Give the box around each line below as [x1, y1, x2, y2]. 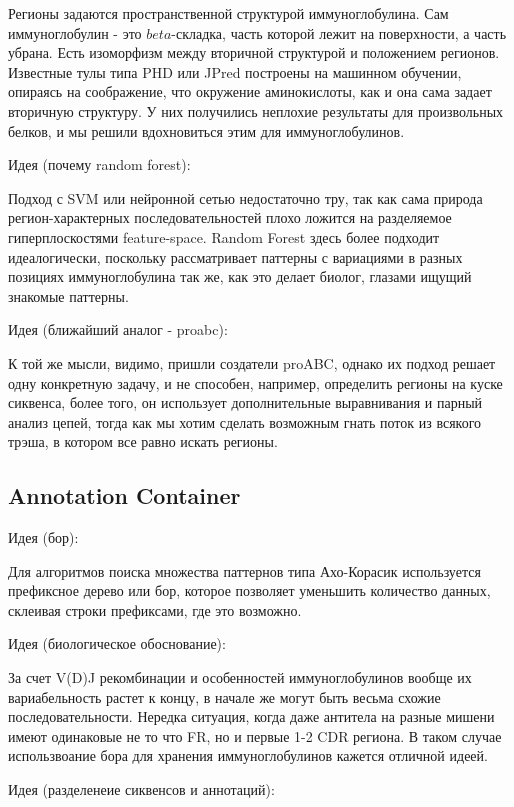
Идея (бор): [8, 527, 79, 548]
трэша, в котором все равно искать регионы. [8, 431, 278, 452]
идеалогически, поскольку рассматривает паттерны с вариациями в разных [8, 246, 463, 267]
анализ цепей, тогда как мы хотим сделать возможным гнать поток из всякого [8, 411, 482, 432]
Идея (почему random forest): [8, 154, 191, 175]
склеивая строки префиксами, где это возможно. [8, 599, 302, 620]
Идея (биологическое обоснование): [8, 633, 226, 654]
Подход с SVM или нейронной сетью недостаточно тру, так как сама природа [8, 187, 483, 208]
